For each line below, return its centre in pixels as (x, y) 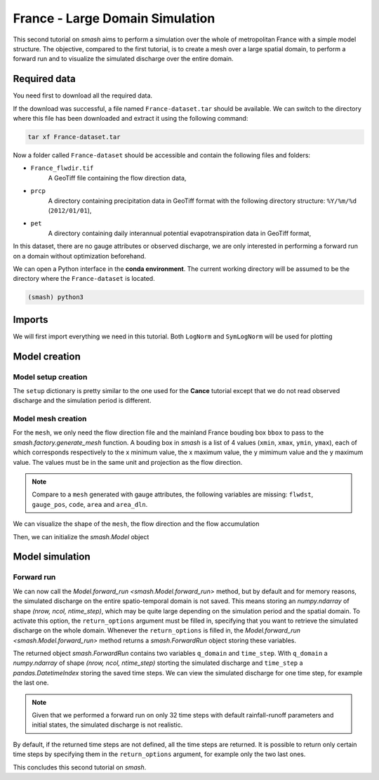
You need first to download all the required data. (83, 95)
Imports (31, 319)
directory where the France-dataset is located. (84, 279)
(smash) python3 (56, 297)
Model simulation (52, 557)
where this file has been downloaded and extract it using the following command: (131, 119)
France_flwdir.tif (62, 168)
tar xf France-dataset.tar (74, 137)
